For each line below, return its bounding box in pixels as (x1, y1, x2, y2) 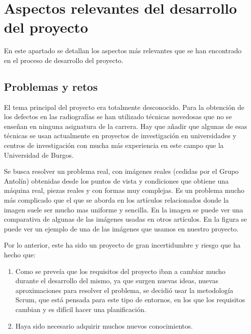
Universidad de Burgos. (4, 149, 74, 160)
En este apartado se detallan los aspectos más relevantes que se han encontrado (4, 45, 242, 56)
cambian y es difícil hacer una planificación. (15, 304, 146, 314)
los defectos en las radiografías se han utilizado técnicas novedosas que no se (4, 111, 232, 122)
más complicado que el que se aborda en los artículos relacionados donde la (4, 195, 229, 205)
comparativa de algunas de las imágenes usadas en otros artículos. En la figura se (4, 214, 247, 224)
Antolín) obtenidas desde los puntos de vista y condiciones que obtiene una (4, 175, 229, 186)
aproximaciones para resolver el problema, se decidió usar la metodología (15, 285, 233, 295)
